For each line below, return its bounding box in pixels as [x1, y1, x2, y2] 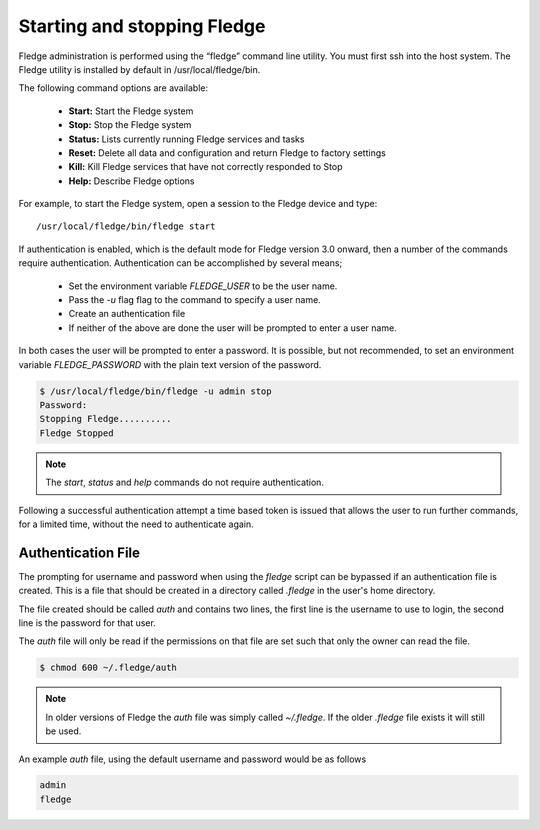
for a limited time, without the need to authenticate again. [18, 518, 254, 530]
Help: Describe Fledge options [68, 175, 195, 187]
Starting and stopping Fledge [18, 15, 266, 37]
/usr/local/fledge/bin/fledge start [36, 221, 216, 232]
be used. [45, 725, 82, 737]
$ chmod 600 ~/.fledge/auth [39, 662, 177, 674]
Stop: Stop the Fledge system [68, 119, 192, 131]
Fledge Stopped [39, 427, 114, 439]
